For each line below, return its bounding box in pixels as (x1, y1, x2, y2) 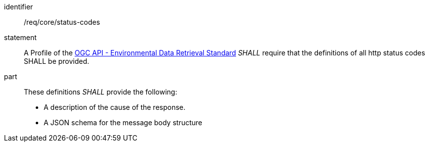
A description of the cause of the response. (44, 103, 185, 111)
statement (4, 33, 37, 42)
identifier (4, 2, 33, 11)
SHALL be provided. (24, 57, 89, 65)
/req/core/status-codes (24, 18, 100, 26)
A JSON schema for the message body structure (44, 118, 202, 127)
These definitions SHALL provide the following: (24, 88, 178, 96)
